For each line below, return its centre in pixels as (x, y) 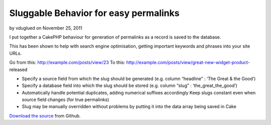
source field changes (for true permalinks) (65, 99)
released (18, 69)
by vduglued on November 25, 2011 (46, 28)
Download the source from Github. (45, 115)
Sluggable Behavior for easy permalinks (94, 13)
